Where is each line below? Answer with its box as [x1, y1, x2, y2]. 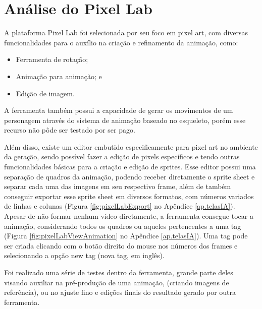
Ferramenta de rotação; [16, 54, 88, 65]
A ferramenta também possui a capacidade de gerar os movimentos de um [4, 105, 233, 115]
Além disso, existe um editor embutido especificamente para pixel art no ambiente [4, 141, 258, 152]
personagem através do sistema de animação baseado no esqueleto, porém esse [4, 114, 246, 125]
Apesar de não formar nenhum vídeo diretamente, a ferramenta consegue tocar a [4, 211, 253, 221]
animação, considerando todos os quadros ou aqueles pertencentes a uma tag [4, 220, 241, 231]
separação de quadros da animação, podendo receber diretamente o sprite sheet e [4, 171, 255, 181]
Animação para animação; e [16, 71, 102, 81]
